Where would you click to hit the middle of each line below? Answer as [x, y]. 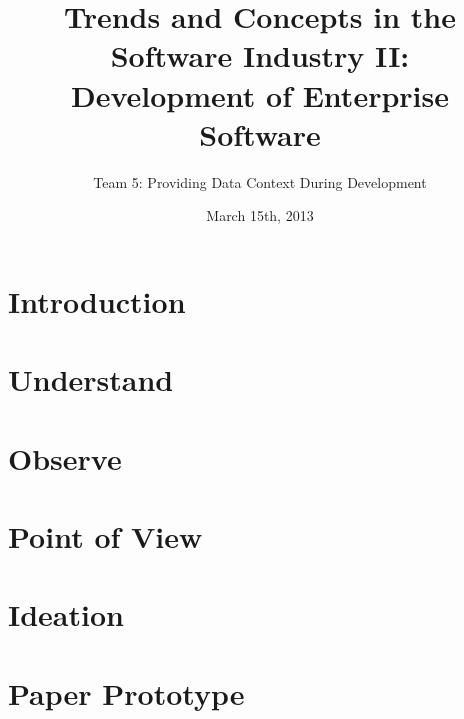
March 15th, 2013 [260, 215]
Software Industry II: [260, 55]
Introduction [97, 300]
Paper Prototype [126, 692]
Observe [65, 457]
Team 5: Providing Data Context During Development [260, 181]
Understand [91, 379]
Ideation [66, 614]
